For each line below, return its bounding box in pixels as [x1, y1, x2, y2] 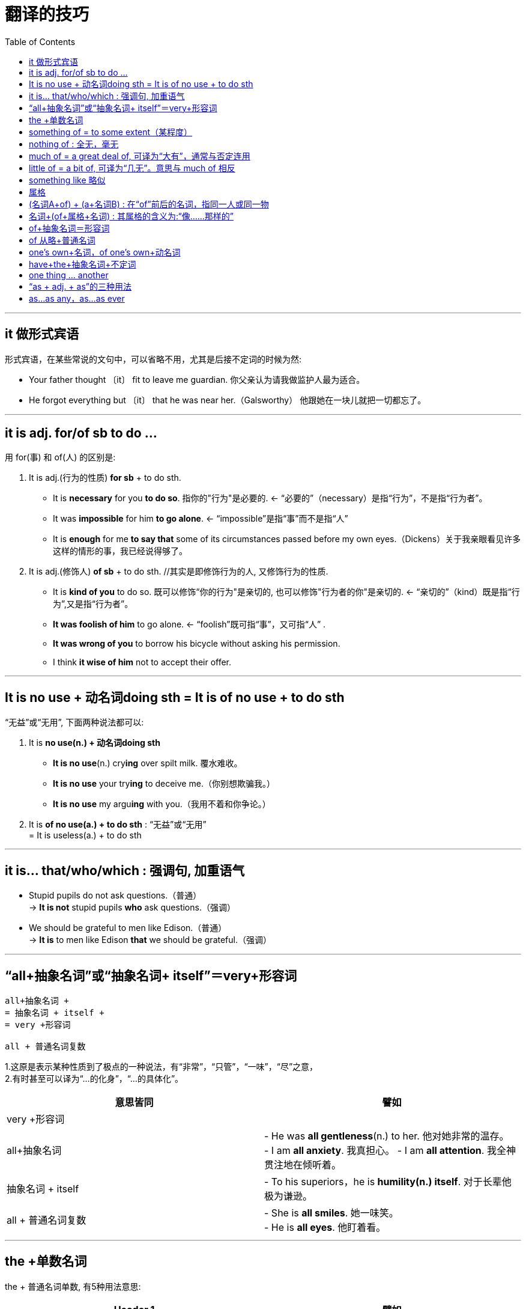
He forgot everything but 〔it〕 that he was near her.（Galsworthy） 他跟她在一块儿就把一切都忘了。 [29, 394, 426, 405]
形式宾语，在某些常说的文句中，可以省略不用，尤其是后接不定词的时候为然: [5, 353, 302, 364]
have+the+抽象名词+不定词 [29, 258, 136, 269]
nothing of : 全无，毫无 [29, 138, 119, 149]
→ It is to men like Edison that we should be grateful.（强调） [29, 935, 271, 945]
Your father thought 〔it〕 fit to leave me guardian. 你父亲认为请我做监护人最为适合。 [29, 374, 365, 385]
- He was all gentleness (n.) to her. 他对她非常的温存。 [264, 1129, 509, 1142]
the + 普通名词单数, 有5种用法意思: [5, 1281, 141, 1292]
